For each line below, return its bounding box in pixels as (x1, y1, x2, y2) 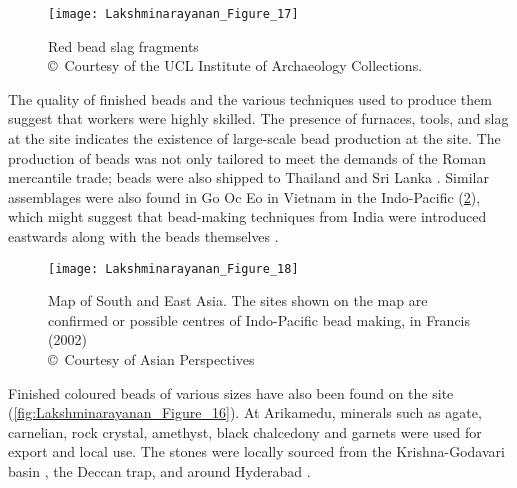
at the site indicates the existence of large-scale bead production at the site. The (8, 128, 501, 149)
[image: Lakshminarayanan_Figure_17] (48, 7, 299, 21)
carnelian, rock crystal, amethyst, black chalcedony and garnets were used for (8, 421, 482, 442)
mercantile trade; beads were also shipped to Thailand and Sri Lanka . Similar (8, 167, 489, 188)
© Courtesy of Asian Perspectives (48, 349, 255, 370)
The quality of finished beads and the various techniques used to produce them (8, 88, 492, 109)
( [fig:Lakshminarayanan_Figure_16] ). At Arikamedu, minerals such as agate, (8, 402, 482, 423)
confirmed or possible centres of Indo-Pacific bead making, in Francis (48, 309, 471, 330)
